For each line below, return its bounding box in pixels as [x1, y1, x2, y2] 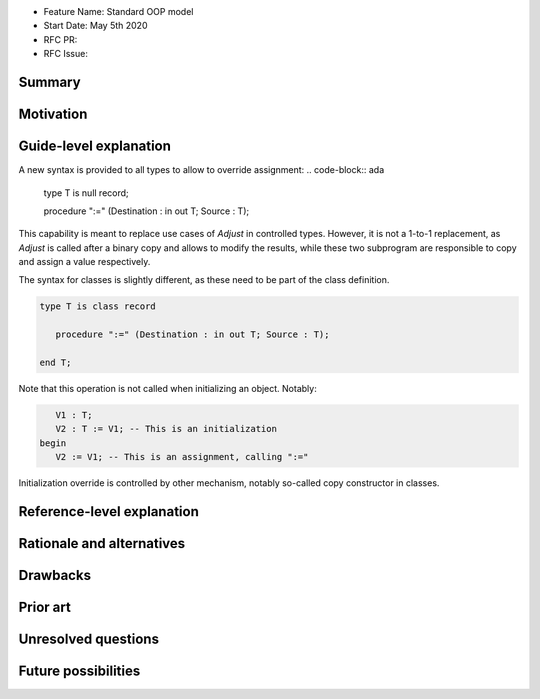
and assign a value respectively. [18, 256, 151, 268]
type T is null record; [43, 186, 129, 199]
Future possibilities [18, 663, 141, 680]
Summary [18, 73, 81, 90]
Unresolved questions [18, 631, 160, 647]
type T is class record [39, 301, 157, 312]
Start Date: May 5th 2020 [43, 20, 148, 32]
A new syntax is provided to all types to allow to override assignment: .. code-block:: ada [18, 164, 385, 176]
